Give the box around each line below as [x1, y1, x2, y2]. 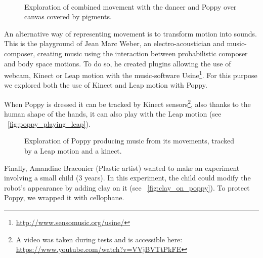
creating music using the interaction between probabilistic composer [37, 48, 248, 58]
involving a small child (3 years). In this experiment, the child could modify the [4, 172, 251, 183]
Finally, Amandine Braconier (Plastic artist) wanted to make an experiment [4, 162, 240, 173]
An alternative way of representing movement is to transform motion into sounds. [4, 28, 257, 39]
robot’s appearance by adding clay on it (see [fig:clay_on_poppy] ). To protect [4, 182, 250, 193]
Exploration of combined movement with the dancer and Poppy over [24, 1, 237, 12]
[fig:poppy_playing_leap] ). [8, 118, 91, 129]
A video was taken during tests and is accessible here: [16, 234, 183, 244]
